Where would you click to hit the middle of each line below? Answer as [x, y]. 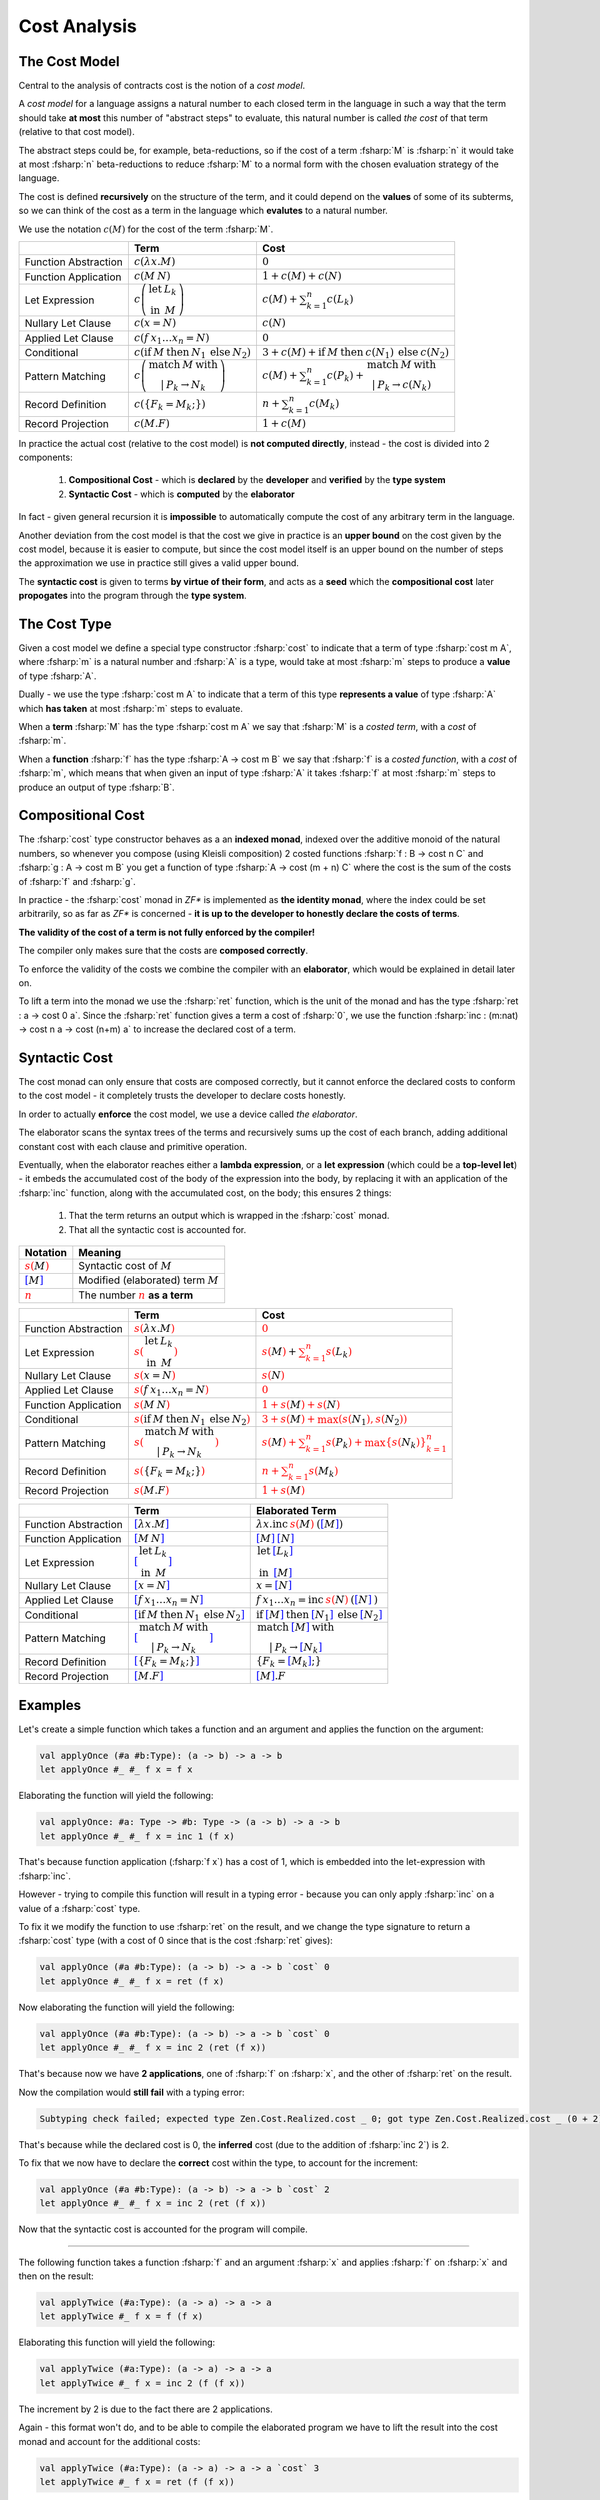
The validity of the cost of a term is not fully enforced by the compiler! [166, 932]
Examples [50, 1705]
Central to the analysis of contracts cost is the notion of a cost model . [162, 86]
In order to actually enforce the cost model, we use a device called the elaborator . [188, 1114]
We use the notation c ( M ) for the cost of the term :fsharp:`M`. [146, 229]
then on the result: [56, 2276]
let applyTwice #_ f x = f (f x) [121, 2316]
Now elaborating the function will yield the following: [126, 2007]
